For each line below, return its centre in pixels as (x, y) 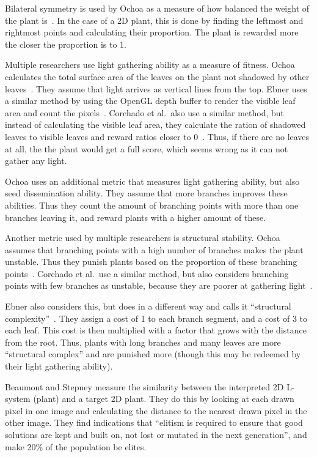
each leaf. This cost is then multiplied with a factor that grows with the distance (156, 330)
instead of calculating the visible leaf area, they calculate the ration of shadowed (155, 124)
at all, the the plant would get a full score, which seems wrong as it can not (147, 148)
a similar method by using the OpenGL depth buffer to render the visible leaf (150, 101)
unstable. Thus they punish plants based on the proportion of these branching (151, 262)
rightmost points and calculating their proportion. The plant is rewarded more (152, 32)
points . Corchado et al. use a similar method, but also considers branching (147, 273)
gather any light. (36, 161)
